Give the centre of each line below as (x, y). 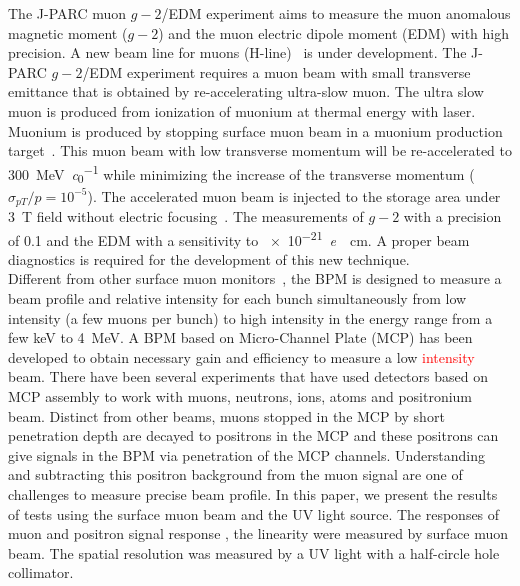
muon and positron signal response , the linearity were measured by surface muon (258, 533)
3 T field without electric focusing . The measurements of (186, 215)
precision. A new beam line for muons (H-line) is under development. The (237, 52)
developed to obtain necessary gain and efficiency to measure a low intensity (241, 356)
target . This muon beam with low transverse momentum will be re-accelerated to (260, 150)
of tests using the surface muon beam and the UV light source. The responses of (254, 513)
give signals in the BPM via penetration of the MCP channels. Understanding (247, 454)
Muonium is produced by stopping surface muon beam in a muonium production (255, 130)
